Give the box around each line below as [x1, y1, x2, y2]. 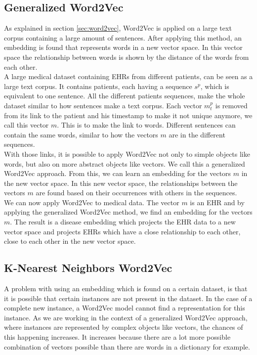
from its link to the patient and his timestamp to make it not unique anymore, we [4, 110, 253, 120]
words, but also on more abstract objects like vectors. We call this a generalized [4, 158, 245, 169]
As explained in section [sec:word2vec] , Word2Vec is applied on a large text [4, 23, 232, 33]
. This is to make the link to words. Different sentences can [57, 120, 236, 130]
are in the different [169, 129, 225, 139]
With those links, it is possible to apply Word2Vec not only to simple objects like [4, 148, 250, 159]
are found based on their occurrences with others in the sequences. [36, 187, 237, 198]
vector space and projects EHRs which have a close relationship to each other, [4, 226, 241, 236]
